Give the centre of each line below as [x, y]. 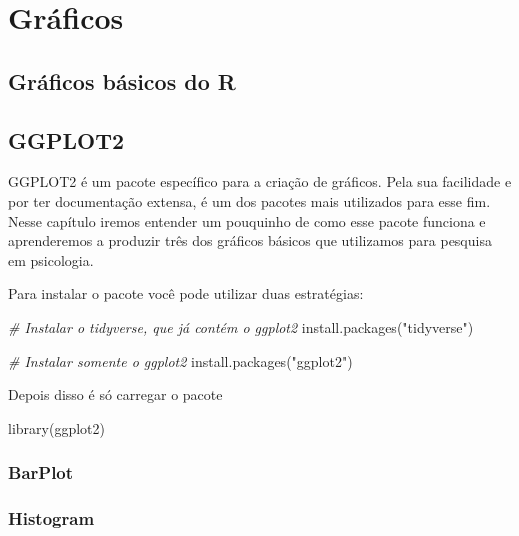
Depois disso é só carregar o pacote [115, 394]
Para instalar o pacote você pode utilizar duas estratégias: [186, 293]
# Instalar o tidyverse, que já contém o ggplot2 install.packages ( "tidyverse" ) [241, 326]
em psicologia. [51, 259]
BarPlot [41, 472]
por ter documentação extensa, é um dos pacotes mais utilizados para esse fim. [249, 200]
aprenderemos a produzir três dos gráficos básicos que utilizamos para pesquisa [250, 240]
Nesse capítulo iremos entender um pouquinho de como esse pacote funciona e [247, 220]
